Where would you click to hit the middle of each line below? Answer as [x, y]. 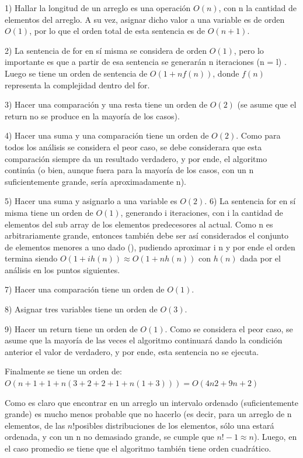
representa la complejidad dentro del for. [77, 85]
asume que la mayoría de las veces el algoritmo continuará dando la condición [144, 340]
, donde [226, 73]
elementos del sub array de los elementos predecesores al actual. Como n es [139, 224]
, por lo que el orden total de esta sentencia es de [117, 31]
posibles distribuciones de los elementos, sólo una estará [175, 425]
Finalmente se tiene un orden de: [63, 371]
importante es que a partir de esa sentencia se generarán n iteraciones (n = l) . [146, 62]
